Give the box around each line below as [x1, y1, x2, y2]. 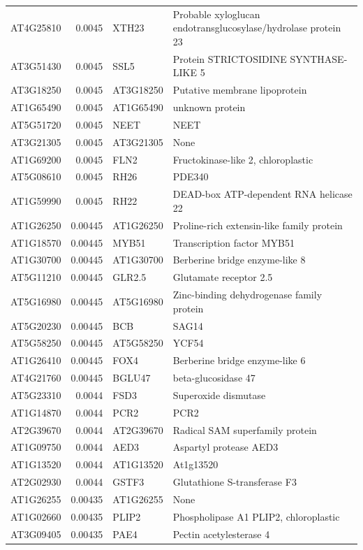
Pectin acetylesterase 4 [172, 526, 270, 541]
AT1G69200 [10, 152, 61, 166]
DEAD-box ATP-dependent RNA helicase [172, 187, 353, 201]
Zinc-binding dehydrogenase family [172, 287, 323, 302]
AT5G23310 [10, 387, 61, 402]
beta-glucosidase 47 [172, 370, 255, 385]
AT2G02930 [10, 475, 61, 489]
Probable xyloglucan [172, 6, 260, 21]
